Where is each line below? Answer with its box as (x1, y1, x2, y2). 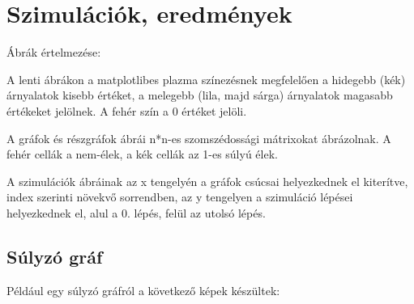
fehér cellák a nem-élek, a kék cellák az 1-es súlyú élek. (6, 146, 278, 163)
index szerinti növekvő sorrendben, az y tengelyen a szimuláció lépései (6, 188, 353, 205)
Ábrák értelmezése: (6, 44, 101, 61)
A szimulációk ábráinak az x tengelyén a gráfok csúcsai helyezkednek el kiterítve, (6, 172, 408, 189)
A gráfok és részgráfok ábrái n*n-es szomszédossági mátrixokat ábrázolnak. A (6, 129, 391, 146)
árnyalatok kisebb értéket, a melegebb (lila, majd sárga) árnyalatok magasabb (6, 87, 393, 103)
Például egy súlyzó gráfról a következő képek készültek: (6, 281, 280, 298)
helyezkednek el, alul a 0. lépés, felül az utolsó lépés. (6, 204, 266, 221)
